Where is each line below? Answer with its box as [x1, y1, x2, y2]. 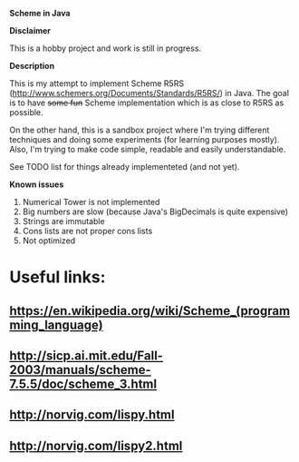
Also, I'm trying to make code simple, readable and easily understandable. [9, 144, 286, 154]
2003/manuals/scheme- [9, 362, 151, 378]
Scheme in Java [9, 8, 71, 18]
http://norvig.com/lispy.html [9, 408, 175, 423]
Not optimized [22, 235, 76, 246]
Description [9, 61, 55, 71]
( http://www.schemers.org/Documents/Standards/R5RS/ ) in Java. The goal [9, 88, 290, 98]
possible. [9, 107, 43, 117]
